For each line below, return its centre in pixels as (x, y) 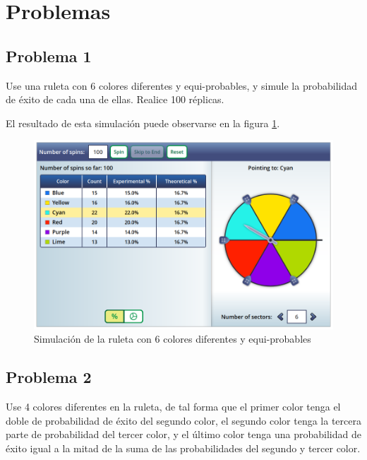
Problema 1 (49, 55)
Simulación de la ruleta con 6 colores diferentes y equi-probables (173, 339)
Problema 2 (49, 377)
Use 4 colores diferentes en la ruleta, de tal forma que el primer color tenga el (173, 407)
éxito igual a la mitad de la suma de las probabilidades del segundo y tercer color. (183, 448)
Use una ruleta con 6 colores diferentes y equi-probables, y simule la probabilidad (181, 85)
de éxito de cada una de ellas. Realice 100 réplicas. (115, 99)
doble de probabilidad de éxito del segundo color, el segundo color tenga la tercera (183, 420)
